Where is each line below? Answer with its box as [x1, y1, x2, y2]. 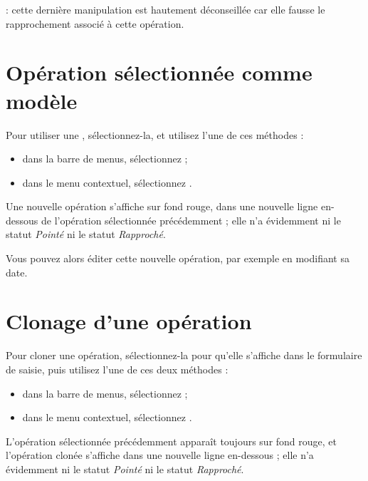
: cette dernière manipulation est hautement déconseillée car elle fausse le [6, 2, 325, 16]
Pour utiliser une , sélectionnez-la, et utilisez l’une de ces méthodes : [6, 127, 304, 142]
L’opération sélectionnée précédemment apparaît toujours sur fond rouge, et [6, 433, 337, 448]
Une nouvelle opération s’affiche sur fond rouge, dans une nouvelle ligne [6, 199, 318, 214]
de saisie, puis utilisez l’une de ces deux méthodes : [6, 361, 228, 376]
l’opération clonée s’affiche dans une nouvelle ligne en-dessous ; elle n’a [6, 448, 314, 462]
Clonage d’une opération [6, 306, 252, 336]
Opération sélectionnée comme [6, 58, 312, 87]
